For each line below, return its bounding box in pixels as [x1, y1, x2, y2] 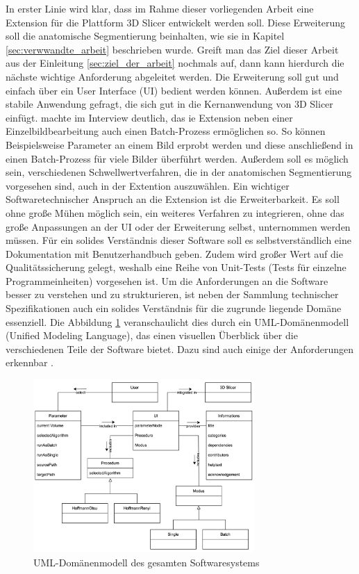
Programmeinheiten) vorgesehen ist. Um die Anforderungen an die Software [6, 273, 328, 288]
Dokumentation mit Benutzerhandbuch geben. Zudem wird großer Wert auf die [6, 246, 343, 261]
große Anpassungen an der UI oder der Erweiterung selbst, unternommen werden [6, 219, 351, 233]
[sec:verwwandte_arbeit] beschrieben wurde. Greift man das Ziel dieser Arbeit [6, 42, 339, 56]
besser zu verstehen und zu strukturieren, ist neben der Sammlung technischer [6, 287, 339, 302]
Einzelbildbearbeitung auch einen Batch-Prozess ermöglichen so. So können [6, 124, 326, 138]
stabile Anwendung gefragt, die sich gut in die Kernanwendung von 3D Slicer [6, 97, 333, 111]
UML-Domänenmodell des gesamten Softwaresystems [33, 555, 260, 569]
